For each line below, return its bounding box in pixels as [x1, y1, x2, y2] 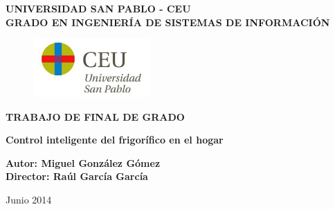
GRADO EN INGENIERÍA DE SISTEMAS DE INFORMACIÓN [6, 14, 330, 29]
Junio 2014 [6, 192, 52, 206]
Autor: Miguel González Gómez [6, 155, 161, 170]
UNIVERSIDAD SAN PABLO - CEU [6, 1, 191, 15]
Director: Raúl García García [6, 169, 148, 183]
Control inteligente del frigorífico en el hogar [6, 132, 224, 147]
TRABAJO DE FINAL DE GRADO [6, 109, 185, 123]
